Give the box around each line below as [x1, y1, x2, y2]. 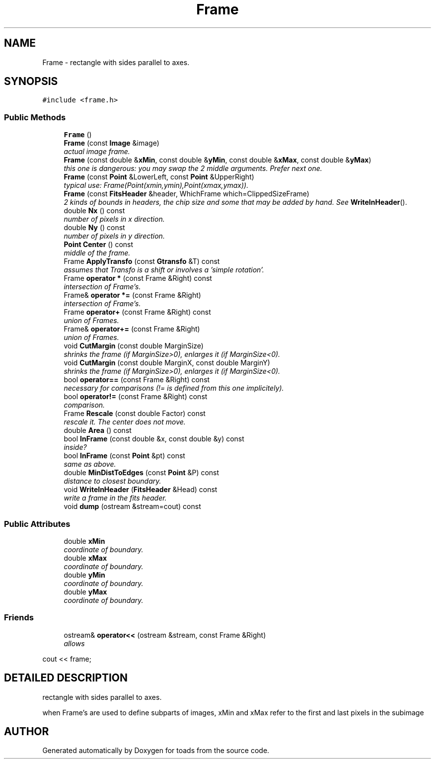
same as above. [64, 460, 116, 469]
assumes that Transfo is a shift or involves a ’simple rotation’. [64, 265, 264, 274]
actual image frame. [64, 147, 130, 156]
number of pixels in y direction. [64, 232, 165, 241]
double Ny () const [64, 223, 125, 232]
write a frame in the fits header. [64, 494, 167, 503]
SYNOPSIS [4, 75, 58, 88]
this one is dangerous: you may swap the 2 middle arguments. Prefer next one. [64, 164, 322, 173]
